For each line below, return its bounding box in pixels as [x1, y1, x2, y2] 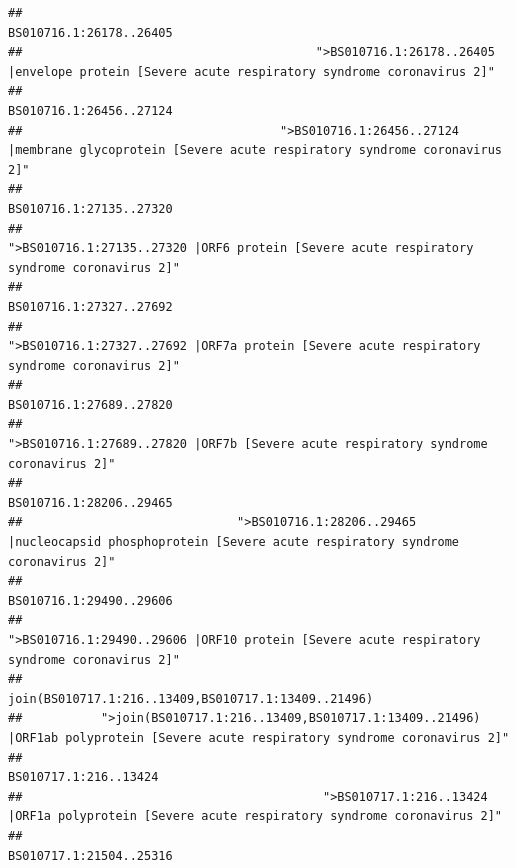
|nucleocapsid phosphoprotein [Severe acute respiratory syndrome [8, 535, 460, 550]
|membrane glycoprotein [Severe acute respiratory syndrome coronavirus [8, 143, 502, 158]
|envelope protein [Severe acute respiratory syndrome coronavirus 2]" [8, 64, 495, 79]
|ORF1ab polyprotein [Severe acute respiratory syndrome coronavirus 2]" [8, 730, 510, 745]
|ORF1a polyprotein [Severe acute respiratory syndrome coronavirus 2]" [8, 809, 502, 824]
